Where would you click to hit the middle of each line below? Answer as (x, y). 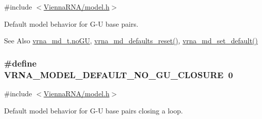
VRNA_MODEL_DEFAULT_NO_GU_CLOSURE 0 (119, 74)
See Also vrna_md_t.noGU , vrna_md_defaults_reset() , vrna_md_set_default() (131, 41)
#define (20, 63)
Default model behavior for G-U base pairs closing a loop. (94, 110)
